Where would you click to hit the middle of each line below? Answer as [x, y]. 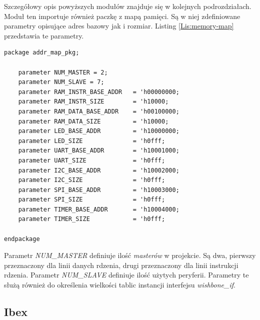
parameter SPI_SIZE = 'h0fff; [92, 200]
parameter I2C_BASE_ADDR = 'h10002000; [99, 170]
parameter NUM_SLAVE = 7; [61, 82]
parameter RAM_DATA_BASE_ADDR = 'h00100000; [99, 111]
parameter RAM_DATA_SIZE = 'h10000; [93, 121]
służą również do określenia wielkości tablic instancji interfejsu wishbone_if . [120, 285]
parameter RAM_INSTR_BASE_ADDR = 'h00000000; [99, 92]
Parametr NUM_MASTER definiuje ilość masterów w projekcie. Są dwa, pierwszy [130, 255]
